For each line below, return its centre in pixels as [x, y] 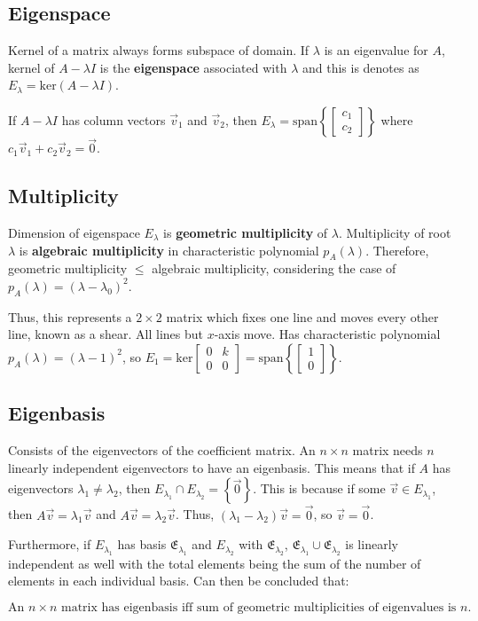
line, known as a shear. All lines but [106, 334]
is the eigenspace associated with [193, 67]
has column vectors [114, 119]
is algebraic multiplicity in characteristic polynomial [169, 250]
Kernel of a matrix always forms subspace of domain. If [159, 50]
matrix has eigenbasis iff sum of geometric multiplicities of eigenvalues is [259, 607]
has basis [142, 544]
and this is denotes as [360, 67]
